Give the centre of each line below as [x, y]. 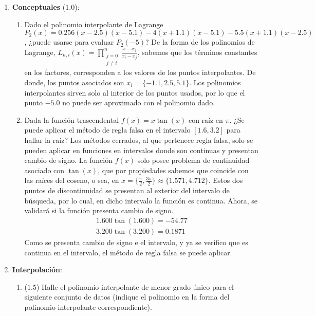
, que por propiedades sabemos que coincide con [173, 170]
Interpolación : [37, 269]
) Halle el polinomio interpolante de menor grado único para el [135, 286]
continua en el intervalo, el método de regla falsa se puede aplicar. [128, 252]
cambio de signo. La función [68, 160]
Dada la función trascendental [72, 119]
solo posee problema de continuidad [193, 160]
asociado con [44, 170]
